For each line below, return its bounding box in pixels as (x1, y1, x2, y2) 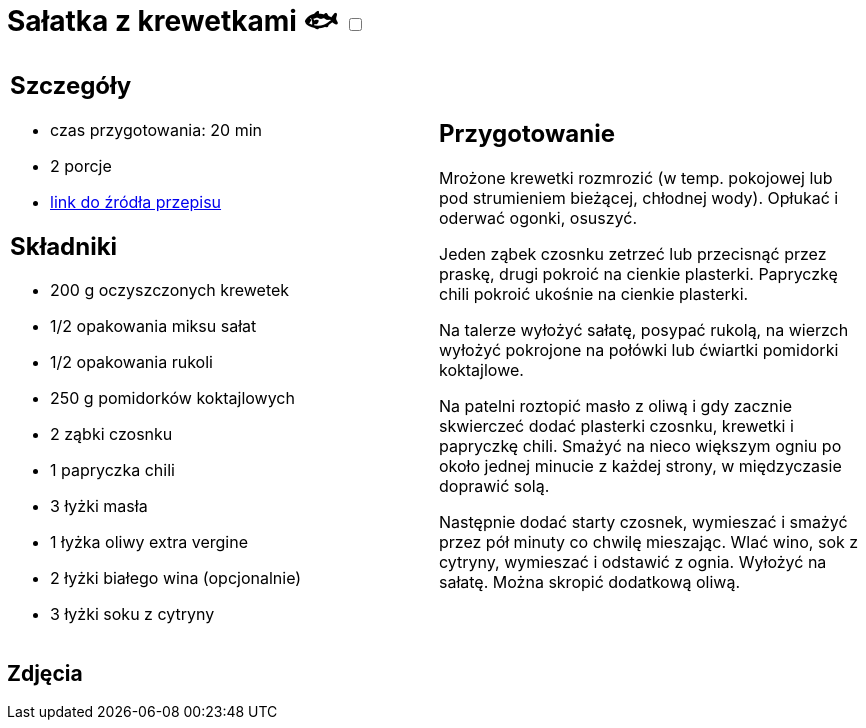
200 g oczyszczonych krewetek (50, 280, 290, 301)
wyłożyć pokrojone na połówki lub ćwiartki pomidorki (439, 340, 839, 361)
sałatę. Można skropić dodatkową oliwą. (439, 572, 741, 593)
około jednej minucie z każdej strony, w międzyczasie (439, 456, 842, 477)
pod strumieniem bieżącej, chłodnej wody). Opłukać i (439, 188, 839, 209)
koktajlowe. (439, 360, 524, 381)
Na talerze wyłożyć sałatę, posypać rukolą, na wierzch (439, 320, 849, 341)
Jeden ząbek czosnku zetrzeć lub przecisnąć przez (439, 244, 827, 265)
